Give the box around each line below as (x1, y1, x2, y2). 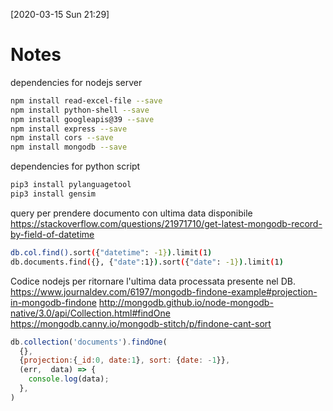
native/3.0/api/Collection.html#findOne (10, 307, 171, 319)
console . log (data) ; (28, 374, 110, 384)
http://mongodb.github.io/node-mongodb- (98, 296, 274, 308)
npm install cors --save (10, 133, 114, 143)
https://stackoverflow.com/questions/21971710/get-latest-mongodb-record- (10, 217, 323, 229)
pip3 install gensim (10, 189, 97, 199)
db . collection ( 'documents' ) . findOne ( (10, 337, 168, 347)
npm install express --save (10, 124, 128, 134)
